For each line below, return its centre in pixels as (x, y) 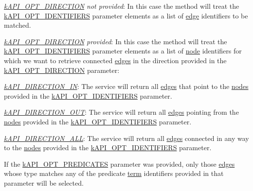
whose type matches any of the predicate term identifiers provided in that (114, 173)
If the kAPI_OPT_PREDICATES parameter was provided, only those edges (119, 164)
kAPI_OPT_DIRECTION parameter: (62, 70)
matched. (18, 25)
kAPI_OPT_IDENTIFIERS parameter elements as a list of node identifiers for (123, 51)
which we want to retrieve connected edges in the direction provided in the (115, 60)
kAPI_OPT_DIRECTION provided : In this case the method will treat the (116, 41)
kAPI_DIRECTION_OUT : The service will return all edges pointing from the (121, 112)
